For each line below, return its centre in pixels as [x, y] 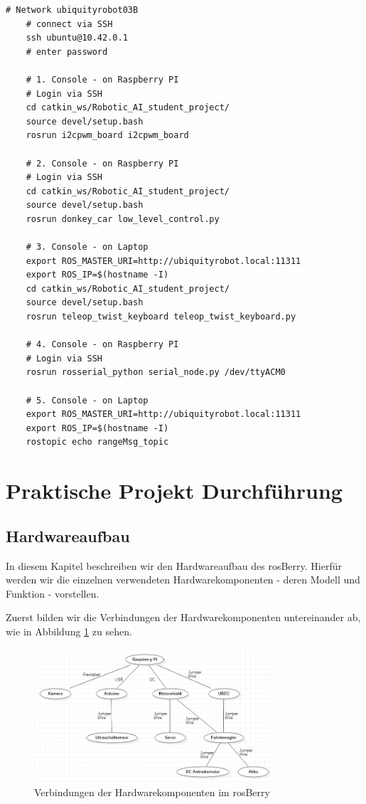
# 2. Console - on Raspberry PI [102, 163]
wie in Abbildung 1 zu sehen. [69, 631]
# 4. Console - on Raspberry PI [102, 345]
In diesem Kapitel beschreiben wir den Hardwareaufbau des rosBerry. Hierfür [174, 565]
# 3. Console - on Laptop [87, 247]
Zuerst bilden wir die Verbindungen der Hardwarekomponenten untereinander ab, [183, 617]
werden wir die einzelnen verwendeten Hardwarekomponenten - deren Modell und [183, 580]
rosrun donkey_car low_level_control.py [123, 219]
